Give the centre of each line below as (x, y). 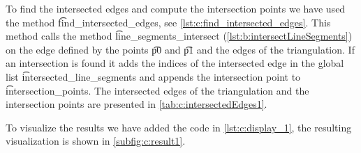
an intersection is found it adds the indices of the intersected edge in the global (175, 63)
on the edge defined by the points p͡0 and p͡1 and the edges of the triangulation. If (180, 49)
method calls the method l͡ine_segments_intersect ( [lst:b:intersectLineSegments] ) (179, 36)
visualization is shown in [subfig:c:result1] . (96, 141)
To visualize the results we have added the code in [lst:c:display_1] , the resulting (179, 127)
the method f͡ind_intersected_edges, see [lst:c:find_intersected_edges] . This (168, 22)
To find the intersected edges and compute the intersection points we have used (176, 8)
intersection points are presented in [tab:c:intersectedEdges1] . (137, 104)
